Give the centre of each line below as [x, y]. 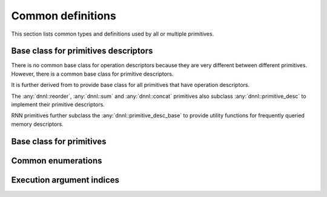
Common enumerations [57, 160]
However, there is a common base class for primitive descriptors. [92, 74]
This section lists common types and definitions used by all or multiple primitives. [113, 34]
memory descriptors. [37, 124]
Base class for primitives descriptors [82, 51]
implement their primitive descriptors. [58, 105]
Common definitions [64, 16]
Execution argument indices [65, 180]
